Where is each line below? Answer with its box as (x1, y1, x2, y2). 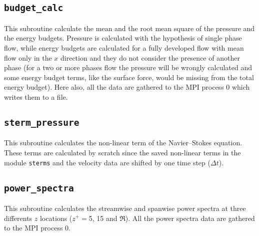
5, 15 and (88, 212, 117, 223)
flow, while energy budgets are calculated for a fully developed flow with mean (4, 42, 244, 53)
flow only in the (4, 52, 52, 63)
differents (4, 212, 32, 223)
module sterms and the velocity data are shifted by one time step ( (4, 157, 210, 167)
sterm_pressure (4, 117, 79, 128)
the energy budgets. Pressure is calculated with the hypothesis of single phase (4, 33, 242, 43)
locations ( (39, 212, 72, 223)
